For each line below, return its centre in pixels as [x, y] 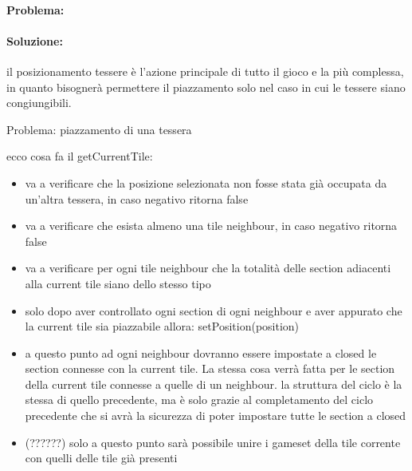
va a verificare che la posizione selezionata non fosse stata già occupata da [206, 182]
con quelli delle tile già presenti [101, 458]
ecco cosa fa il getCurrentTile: [80, 156]
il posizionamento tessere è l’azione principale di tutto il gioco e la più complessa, [205, 71]
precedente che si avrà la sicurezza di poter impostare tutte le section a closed [216, 416]
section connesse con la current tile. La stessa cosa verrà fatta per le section [210, 368]
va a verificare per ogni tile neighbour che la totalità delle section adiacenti [208, 268]
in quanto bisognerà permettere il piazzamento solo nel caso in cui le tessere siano [206, 87]
